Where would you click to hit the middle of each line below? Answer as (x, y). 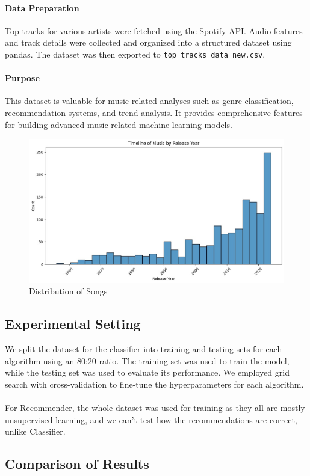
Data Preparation (42, 8)
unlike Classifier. (35, 431)
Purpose (22, 78)
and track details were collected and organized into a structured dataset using (148, 42)
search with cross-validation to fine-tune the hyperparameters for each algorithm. (154, 384)
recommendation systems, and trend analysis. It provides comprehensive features (154, 113)
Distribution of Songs (68, 291)
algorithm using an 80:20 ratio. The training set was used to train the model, (147, 360)
